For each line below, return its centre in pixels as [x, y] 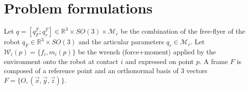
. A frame [214, 61]
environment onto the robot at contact [61, 61]
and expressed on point [159, 61]
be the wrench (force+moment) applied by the [147, 51]
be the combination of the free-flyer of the [183, 31]
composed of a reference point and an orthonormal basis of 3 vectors [106, 71]
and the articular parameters [121, 42]
